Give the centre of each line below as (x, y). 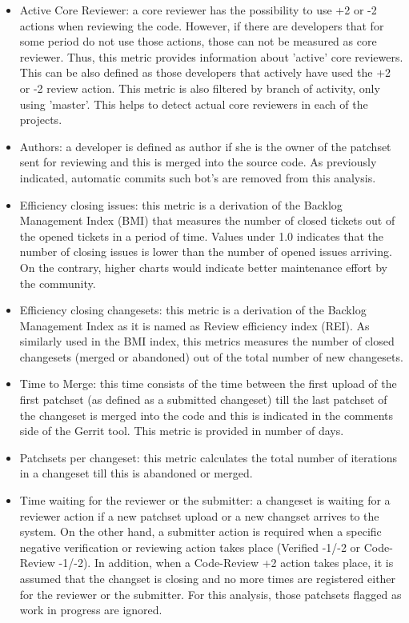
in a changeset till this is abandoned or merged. (136, 473)
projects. (41, 120)
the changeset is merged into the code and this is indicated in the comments (207, 415)
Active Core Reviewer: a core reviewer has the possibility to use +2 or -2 (198, 10)
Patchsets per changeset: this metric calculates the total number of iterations (209, 457)
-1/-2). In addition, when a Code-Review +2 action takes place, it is (226, 563)
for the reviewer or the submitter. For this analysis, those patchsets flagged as (211, 594)
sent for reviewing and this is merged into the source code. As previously (198, 162)
